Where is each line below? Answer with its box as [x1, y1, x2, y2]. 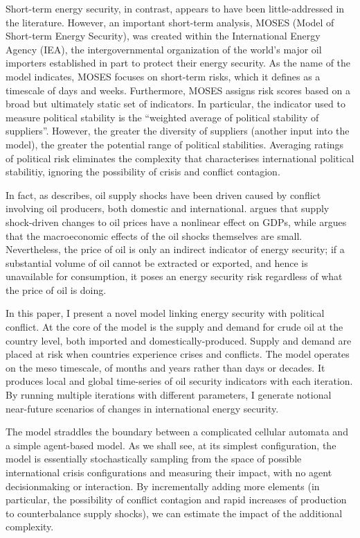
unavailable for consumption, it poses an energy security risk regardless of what [6, 269, 343, 284]
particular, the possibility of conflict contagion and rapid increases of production [6, 492, 347, 507]
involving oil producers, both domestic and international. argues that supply [6, 201, 330, 216]
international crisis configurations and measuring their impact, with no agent [6, 465, 332, 479]
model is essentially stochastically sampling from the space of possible [6, 451, 302, 466]
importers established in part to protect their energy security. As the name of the [6, 55, 351, 70]
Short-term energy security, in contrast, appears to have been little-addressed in [6, 1, 345, 15]
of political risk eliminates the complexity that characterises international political [6, 150, 354, 165]
